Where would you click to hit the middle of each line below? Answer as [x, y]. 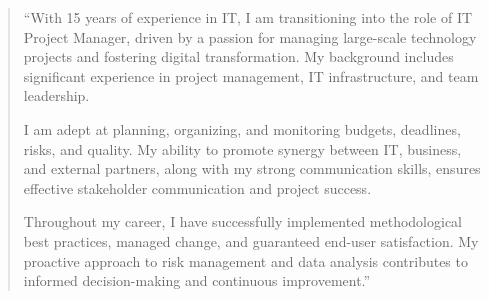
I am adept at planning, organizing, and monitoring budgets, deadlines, [242, 128]
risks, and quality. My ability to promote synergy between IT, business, [242, 148]
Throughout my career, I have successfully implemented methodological [243, 221]
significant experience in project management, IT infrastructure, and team [251, 75]
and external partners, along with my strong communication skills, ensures [252, 168]
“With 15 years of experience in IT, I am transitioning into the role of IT [248, 17]
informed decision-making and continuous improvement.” [197, 280]
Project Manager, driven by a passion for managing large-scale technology [250, 36]
